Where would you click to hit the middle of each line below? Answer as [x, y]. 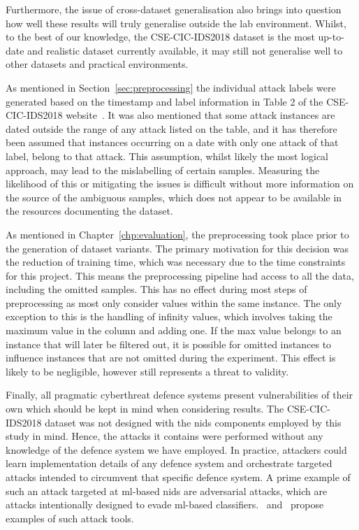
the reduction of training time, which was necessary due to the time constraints [176, 262]
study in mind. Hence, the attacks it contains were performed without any [164, 436]
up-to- [331, 37]
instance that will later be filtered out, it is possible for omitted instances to [169, 344]
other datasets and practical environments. [97, 64]
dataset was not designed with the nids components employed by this [193, 422]
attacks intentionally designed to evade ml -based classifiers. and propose [165, 504]
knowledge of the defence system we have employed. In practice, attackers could [176, 449]
